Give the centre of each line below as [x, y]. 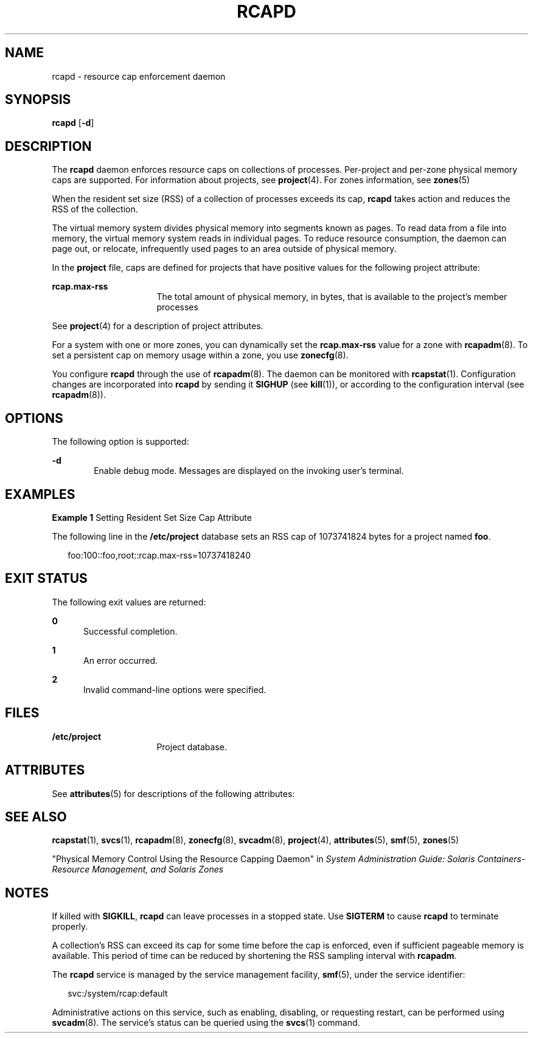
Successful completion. [131, 631]
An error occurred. [121, 660]
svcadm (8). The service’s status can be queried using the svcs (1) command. [206, 1023]
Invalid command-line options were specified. [175, 689]
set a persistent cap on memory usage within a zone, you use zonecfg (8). [200, 355]
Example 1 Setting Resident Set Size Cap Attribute [152, 517]
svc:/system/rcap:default [118, 994]
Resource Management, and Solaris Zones [138, 869]
